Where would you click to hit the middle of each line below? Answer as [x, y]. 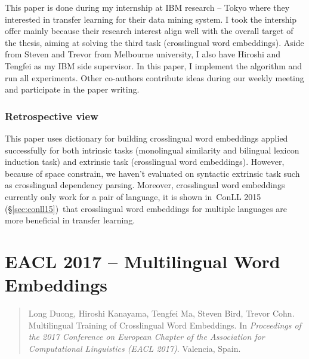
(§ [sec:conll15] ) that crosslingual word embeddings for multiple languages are [146, 208]
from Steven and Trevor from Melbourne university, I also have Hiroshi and [143, 54]
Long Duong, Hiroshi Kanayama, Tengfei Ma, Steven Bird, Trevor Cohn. [161, 313]
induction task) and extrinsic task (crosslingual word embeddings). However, [145, 162]
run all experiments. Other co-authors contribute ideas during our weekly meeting [154, 77]
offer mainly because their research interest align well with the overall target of [149, 31]
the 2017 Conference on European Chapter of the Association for [146, 337]
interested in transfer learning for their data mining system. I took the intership [151, 19]
